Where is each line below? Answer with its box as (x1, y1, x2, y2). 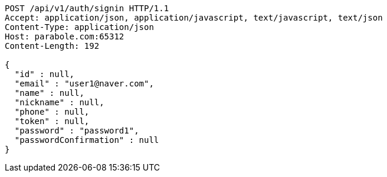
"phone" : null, (14, 107, 90, 116)
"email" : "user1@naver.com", (14, 79, 154, 88)
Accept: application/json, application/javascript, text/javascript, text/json (5, 13, 383, 22)
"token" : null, (14, 116, 90, 126)
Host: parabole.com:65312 (5, 32, 124, 41)
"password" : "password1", (14, 126, 139, 135)
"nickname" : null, (14, 98, 104, 107)
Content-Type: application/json (5, 22, 154, 32)
